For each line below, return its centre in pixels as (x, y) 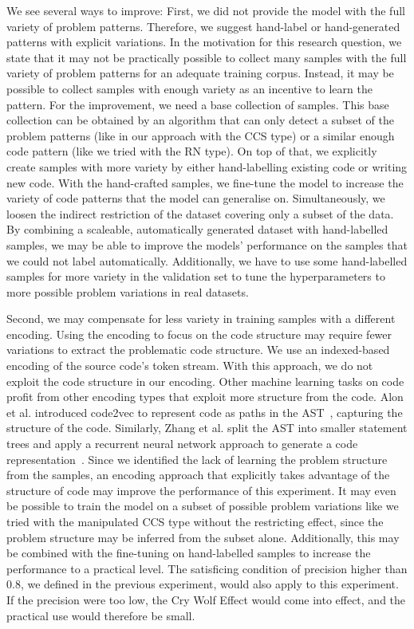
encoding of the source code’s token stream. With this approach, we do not (190, 366)
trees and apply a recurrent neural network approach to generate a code (182, 444)
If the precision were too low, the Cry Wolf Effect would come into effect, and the (206, 599)
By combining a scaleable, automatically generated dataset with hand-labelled (197, 229)
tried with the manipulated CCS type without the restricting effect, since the (195, 521)
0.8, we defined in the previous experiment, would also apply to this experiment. (203, 584)
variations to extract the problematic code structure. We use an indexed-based (198, 350)
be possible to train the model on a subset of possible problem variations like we (203, 506)
